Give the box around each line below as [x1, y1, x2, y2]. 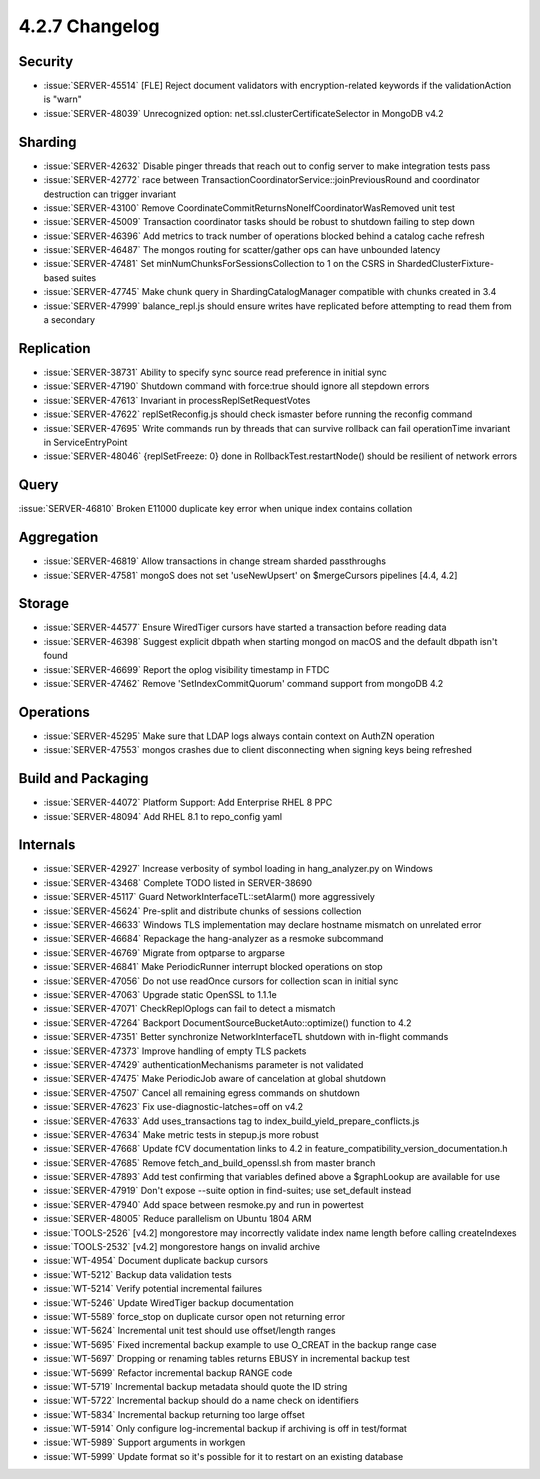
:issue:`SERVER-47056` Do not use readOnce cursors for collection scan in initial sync [43, 975, 399, 987]
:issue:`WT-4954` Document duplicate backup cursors [43, 1255, 269, 1267]
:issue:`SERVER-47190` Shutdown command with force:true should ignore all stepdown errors [43, 380, 430, 392]
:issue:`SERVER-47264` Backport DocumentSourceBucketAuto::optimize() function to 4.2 [43, 1016, 412, 1029]
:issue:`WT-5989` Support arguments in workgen [43, 1436, 246, 1449]
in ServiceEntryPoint [43, 436, 128, 448]
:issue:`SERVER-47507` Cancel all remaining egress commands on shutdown [43, 1086, 360, 1099]
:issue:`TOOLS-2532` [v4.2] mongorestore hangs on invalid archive [43, 1241, 320, 1253]
